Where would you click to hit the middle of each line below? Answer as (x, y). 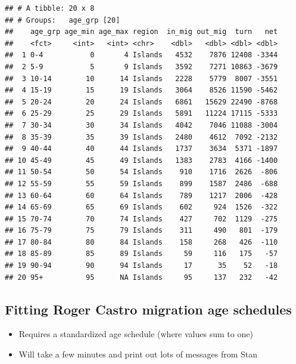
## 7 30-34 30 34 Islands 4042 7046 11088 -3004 (141, 125)
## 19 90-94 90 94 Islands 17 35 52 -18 (141, 266)
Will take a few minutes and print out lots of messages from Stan (138, 354)
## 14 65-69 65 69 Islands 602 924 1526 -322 (141, 207)
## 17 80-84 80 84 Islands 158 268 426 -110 (141, 242)
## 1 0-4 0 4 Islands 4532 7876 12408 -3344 (141, 55)
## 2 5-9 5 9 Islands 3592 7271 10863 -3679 (141, 67)
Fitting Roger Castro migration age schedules (148, 309)
